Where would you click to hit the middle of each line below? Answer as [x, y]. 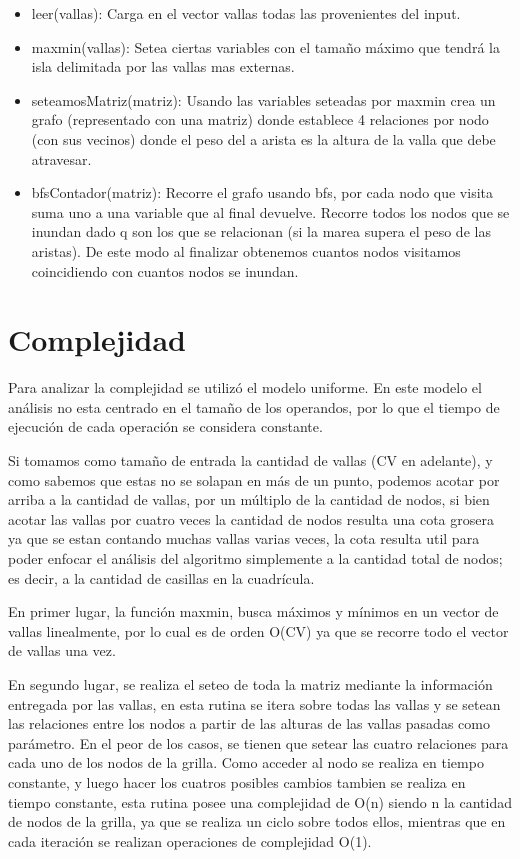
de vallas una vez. [62, 650]
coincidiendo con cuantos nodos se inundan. [165, 270]
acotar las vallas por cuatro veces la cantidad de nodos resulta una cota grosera [251, 518]
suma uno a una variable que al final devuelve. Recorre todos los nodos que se [270, 211]
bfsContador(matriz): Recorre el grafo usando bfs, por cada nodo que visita [262, 192]
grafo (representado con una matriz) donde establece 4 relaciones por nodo [260, 119]
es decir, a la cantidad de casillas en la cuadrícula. [161, 577]
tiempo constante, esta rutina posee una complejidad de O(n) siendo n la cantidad [260, 801]
